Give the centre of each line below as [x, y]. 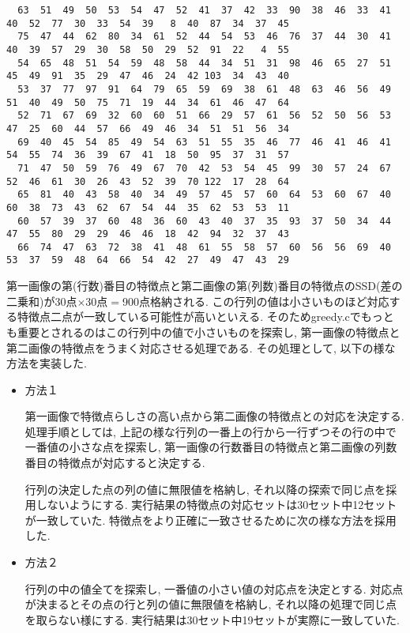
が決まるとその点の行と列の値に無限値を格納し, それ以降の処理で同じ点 [211, 604]
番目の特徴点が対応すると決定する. [115, 463]
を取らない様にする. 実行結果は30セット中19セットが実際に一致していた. [212, 619]
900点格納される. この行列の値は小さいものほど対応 [256, 301]
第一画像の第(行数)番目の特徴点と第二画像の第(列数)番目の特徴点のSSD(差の [205, 286]
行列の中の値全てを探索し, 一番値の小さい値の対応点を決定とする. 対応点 [214, 588]
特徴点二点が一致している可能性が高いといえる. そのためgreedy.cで [189, 316]
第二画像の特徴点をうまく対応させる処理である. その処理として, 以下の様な [201, 347]
